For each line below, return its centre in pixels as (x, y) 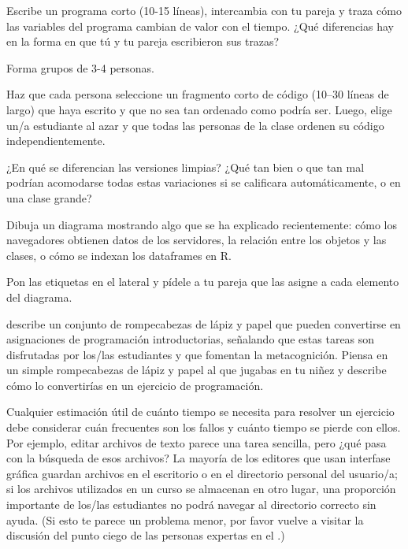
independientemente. (56, 141)
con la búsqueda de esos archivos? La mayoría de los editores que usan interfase (198, 458)
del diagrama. (39, 297)
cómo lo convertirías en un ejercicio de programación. (135, 385)
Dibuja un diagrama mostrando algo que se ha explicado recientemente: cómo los (202, 224)
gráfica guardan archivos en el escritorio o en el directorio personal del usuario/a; (202, 473)
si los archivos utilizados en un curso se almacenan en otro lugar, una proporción (201, 489)
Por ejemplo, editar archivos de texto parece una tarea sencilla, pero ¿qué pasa (197, 442)
